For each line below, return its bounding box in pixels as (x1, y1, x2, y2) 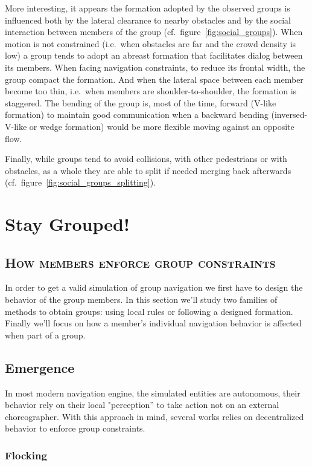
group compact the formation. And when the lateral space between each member (5, 73, 304, 85)
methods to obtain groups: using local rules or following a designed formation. (5, 305, 293, 317)
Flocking (5, 447, 47, 462)
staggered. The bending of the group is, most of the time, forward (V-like (5, 96, 276, 109)
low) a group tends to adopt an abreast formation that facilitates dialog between (5, 49, 303, 62)
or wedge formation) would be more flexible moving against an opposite (29, 120, 294, 132)
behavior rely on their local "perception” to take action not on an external (5, 398, 279, 411)
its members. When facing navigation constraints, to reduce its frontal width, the (5, 60, 305, 73)
